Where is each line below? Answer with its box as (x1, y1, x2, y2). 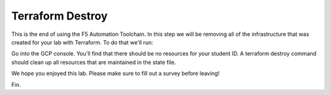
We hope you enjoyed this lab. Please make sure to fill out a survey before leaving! (11, 70, 220, 77)
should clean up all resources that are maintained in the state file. (11, 58, 177, 66)
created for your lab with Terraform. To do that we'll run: (11, 38, 153, 46)
